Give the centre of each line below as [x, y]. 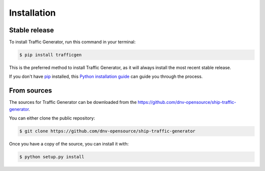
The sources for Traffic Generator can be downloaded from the [73, 102]
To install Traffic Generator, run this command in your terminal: [72, 42]
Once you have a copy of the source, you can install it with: [69, 144]
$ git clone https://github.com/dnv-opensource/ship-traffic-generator [107, 131]
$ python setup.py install [52, 157]
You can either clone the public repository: [52, 118]
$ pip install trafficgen [51, 55]
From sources [31, 91]
